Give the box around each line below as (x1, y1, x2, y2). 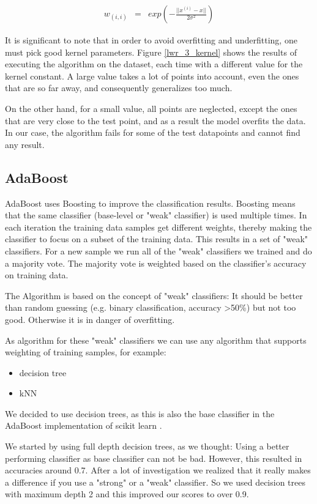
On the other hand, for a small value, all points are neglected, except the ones (5, 102, 297, 114)
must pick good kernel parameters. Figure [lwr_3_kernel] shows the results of (5, 45, 297, 58)
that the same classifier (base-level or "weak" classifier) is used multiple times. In (5, 209, 307, 221)
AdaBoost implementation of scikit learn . (5, 419, 162, 432)
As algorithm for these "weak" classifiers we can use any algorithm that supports (5, 333, 307, 346)
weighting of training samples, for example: (5, 346, 166, 358)
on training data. (5, 269, 69, 281)
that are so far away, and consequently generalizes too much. (5, 81, 233, 94)
